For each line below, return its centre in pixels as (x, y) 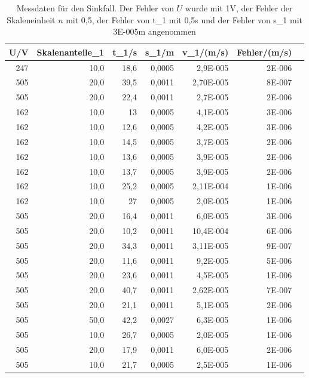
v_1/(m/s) (206, 52)
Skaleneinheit (31, 19)
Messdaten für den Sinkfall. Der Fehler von (95, 8)
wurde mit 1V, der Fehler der (239, 8)
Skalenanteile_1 (71, 52)
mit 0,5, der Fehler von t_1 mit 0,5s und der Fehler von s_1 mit (184, 19)
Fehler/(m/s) (264, 52)
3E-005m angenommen (154, 31)
